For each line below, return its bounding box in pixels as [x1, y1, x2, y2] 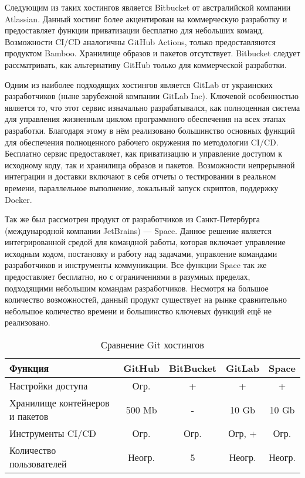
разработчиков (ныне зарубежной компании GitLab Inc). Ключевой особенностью [5, 90, 299, 102]
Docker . [5, 193, 32, 205]
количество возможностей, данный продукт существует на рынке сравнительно [5, 293, 287, 306]
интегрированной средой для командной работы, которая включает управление [5, 236, 286, 248]
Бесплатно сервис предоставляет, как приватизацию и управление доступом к [5, 147, 282, 160]
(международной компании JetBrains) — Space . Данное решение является [5, 224, 272, 236]
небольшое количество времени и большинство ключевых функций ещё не [5, 304, 272, 317]
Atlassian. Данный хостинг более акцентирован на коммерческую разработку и [5, 12, 287, 25]
